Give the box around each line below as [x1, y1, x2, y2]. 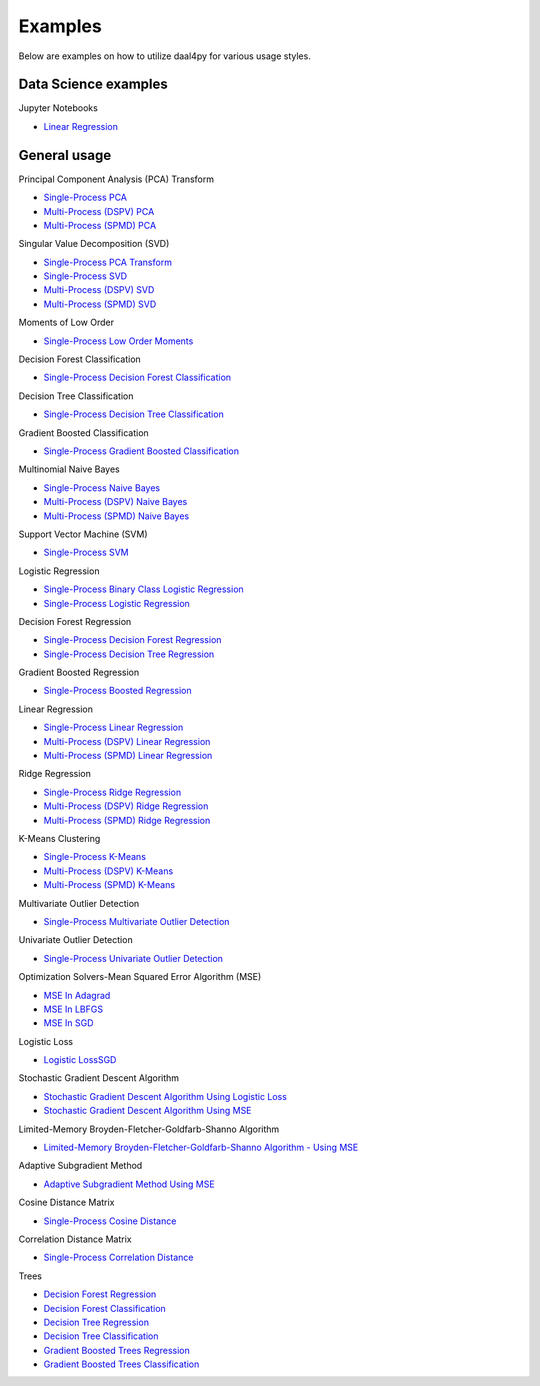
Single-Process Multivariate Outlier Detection [43, 915, 230, 927]
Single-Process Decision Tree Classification [43, 408, 224, 420]
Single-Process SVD [43, 270, 128, 282]
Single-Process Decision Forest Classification [43, 371, 232, 384]
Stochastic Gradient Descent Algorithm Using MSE [43, 1105, 252, 1117]
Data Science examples [18, 76, 169, 93]
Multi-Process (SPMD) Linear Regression [43, 750, 213, 762]
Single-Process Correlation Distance [43, 1251, 194, 1264]
